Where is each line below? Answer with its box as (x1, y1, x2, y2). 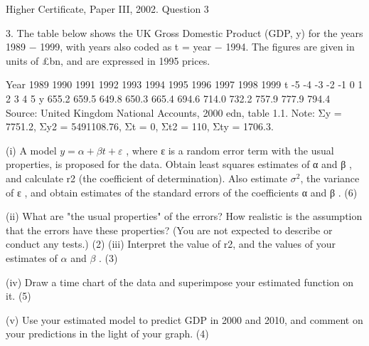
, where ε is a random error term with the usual (126, 142, 334, 157)
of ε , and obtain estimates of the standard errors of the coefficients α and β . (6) (6, 184, 358, 199)
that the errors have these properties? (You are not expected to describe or (6, 222, 333, 237)
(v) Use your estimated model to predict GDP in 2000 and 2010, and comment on (6, 312, 363, 327)
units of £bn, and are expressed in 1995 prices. (6, 53, 210, 68)
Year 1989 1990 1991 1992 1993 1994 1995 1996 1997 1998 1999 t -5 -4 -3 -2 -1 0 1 (6, 77, 363, 92)
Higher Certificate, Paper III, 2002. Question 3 (6, 1, 209, 16)
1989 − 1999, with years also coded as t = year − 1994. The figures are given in (6, 39, 355, 54)
